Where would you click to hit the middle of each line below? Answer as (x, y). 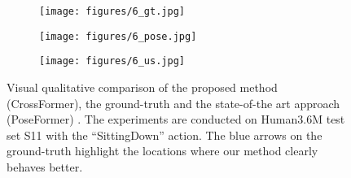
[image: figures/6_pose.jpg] (118, 36)
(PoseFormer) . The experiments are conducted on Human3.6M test (176, 119)
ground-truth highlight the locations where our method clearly (162, 151)
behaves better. (45, 166)
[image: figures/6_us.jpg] (112, 61)
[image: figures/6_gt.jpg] (112, 11)
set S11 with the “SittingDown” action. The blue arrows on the (165, 135)
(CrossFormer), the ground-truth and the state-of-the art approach (173, 103)
